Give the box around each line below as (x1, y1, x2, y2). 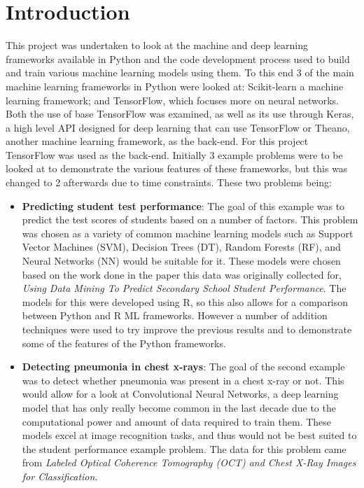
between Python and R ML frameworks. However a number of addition (22, 308, 328, 323)
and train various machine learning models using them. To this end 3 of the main (6, 65, 354, 80)
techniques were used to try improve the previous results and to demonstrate (22, 322, 352, 336)
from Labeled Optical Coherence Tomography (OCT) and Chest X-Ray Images (22, 455, 356, 470)
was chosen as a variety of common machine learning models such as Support (22, 225, 353, 240)
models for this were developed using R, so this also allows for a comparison (22, 294, 349, 309)
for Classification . (22, 468, 98, 483)
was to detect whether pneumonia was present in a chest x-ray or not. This (22, 372, 344, 387)
